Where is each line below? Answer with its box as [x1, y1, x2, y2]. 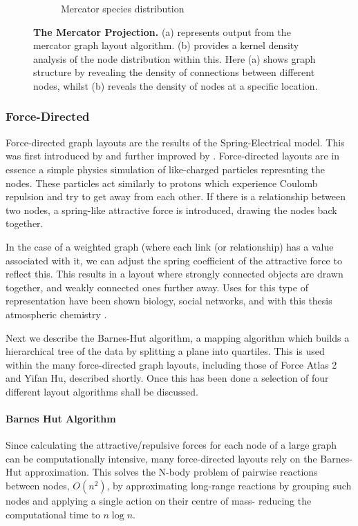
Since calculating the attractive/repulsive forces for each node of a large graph [6, 438, 337, 452]
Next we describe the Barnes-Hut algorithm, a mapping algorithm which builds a [6, 330, 350, 344]
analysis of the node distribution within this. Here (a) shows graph [33, 51, 316, 66]
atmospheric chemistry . [6, 306, 107, 321]
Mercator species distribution [61, 1, 185, 15]
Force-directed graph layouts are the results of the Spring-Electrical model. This [6, 135, 345, 149]
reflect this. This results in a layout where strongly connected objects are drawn [6, 266, 343, 281]
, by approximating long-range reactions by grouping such [106, 478, 352, 493]
